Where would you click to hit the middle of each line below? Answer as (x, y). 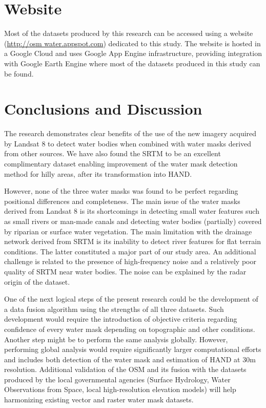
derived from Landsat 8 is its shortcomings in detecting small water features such (132, 211)
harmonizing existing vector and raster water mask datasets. (99, 400)
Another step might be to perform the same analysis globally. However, (116, 339)
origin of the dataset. (37, 281)
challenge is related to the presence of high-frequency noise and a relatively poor (130, 261)
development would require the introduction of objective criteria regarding (121, 319)
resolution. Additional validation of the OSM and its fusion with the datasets (125, 369)
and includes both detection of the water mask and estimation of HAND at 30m (130, 359)
